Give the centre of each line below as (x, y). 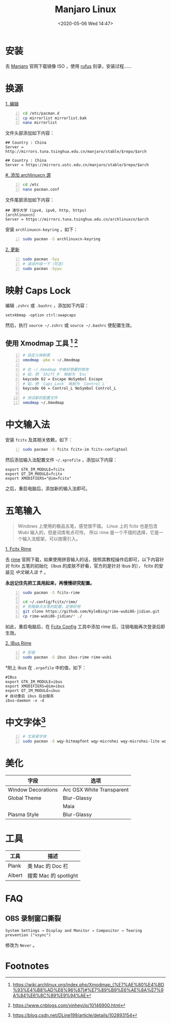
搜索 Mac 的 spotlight (53, 875)
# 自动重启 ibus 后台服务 (30, 696)
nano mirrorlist (40, 123)
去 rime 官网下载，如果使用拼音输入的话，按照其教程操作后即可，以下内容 (83, 559)
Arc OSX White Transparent (96, 789)
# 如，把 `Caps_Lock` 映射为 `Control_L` (65, 384)
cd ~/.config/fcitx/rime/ (50, 602)
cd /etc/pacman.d (41, 113)
